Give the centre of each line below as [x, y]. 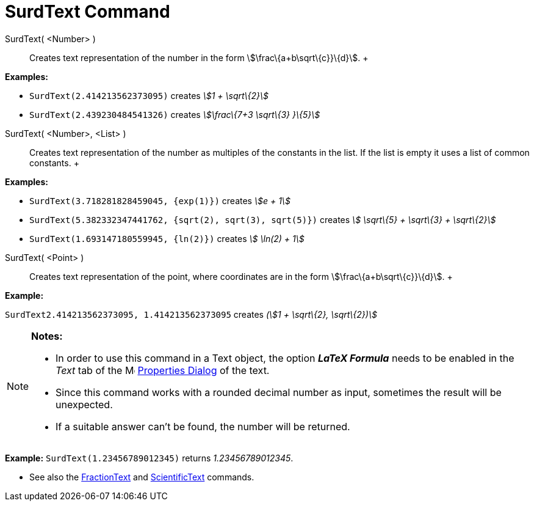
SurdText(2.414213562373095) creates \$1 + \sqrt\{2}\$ [149, 95]
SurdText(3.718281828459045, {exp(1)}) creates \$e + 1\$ [160, 200]
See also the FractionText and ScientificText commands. [142, 477]
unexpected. [84, 404]
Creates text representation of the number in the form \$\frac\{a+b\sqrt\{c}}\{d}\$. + [199, 57]
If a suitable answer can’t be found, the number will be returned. [203, 426]
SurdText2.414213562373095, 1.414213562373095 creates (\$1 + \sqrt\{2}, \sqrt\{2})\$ [191, 314]
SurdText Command [88, 12]
